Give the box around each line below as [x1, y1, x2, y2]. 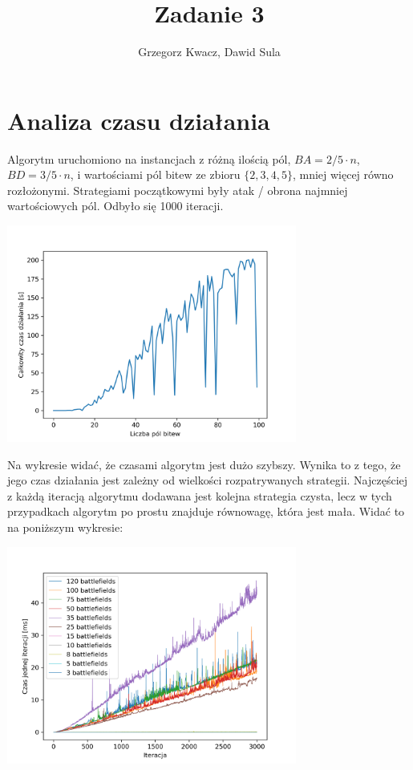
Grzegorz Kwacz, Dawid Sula [138, 43, 281, 60]
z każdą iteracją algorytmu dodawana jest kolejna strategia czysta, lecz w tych [7, 487, 392, 504]
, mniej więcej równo [292, 166, 394, 183]
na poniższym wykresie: [7, 519, 123, 535]
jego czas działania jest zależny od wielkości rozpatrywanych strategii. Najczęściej [7, 472, 408, 488]
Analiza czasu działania [7, 103, 270, 136]
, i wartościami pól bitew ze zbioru [70, 166, 241, 183]
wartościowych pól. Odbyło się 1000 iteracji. [7, 197, 224, 214]
